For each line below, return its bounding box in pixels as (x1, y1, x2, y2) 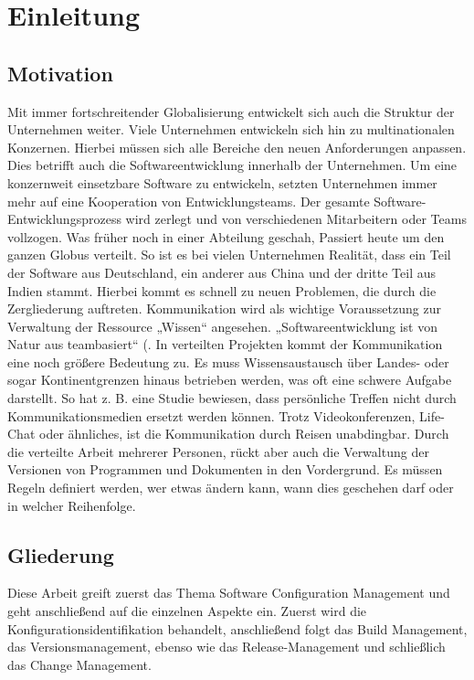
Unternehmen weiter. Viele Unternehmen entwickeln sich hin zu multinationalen (7, 120, 455, 139)
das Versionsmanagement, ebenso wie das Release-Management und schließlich (7, 637, 446, 656)
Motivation (7, 58, 113, 87)
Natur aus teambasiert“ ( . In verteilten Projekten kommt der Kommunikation (7, 335, 443, 354)
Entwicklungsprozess (7, 209, 121, 228)
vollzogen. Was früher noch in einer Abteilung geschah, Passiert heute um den (7, 227, 445, 246)
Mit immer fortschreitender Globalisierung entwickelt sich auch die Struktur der (7, 101, 455, 121)
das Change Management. (7, 654, 152, 674)
